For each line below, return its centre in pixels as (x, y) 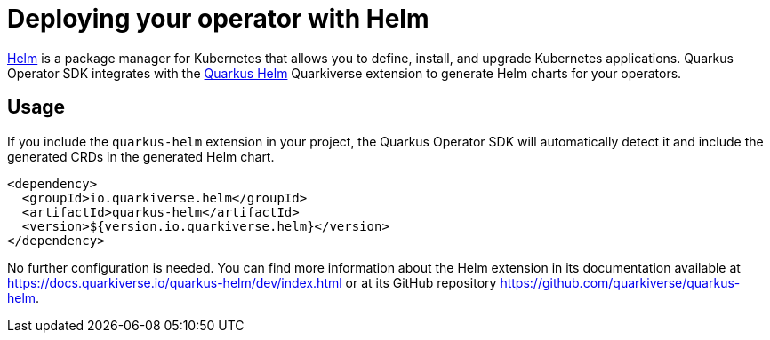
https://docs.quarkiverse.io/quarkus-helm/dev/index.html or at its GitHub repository (252, 282)
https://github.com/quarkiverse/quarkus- (620, 282)
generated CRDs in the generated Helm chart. (141, 156)
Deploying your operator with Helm (218, 19)
